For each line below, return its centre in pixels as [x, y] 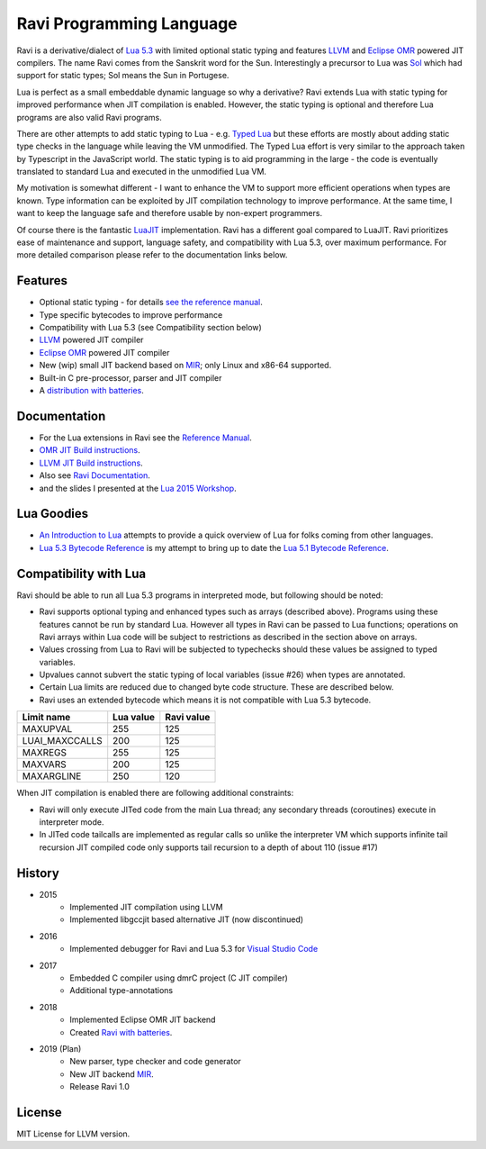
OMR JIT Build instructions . [90, 450]
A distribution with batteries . [91, 391]
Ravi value [188, 718]
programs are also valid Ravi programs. [89, 117]
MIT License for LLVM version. [73, 1134]
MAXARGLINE [52, 776]
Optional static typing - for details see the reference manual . [151, 303]
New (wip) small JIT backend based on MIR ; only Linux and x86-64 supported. [185, 366]
